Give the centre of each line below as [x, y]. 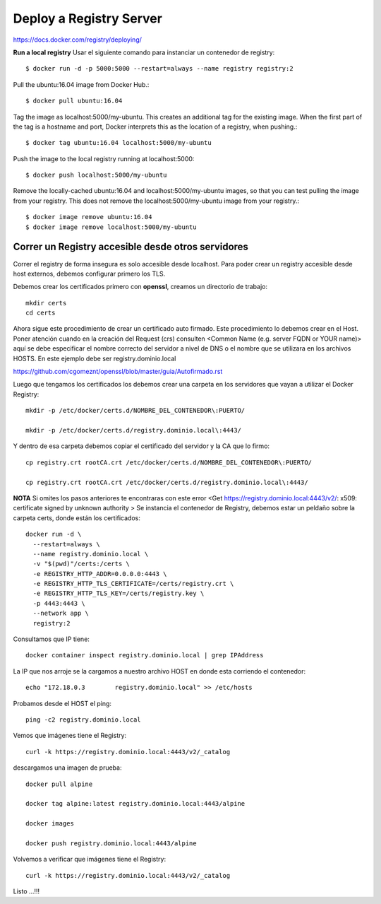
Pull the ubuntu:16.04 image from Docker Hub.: [81, 84]
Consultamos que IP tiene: [51, 639]
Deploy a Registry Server [87, 18]
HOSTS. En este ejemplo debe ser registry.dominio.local [95, 358]
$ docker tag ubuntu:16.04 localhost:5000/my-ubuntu [119, 143]
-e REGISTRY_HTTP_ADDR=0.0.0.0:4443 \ [100, 574]
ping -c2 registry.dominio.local [83, 720]
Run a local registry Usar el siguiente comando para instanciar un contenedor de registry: [144, 52]
